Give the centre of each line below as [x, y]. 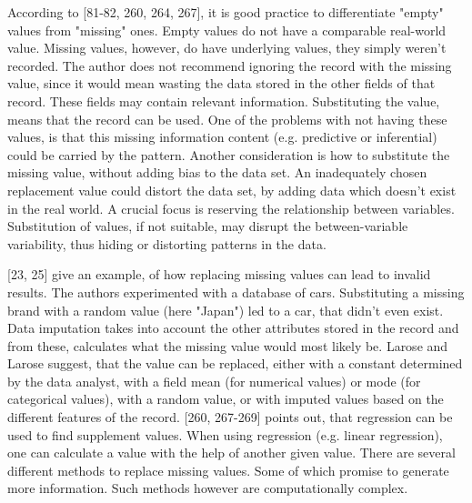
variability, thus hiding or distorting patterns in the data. [167, 243]
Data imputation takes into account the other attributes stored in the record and [233, 328]
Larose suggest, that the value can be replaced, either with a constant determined [235, 363]
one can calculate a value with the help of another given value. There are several [231, 453]
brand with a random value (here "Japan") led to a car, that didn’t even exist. [226, 310]
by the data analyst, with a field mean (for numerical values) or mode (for [214, 381]
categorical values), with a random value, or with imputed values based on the [226, 399]
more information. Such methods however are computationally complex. [208, 488]
